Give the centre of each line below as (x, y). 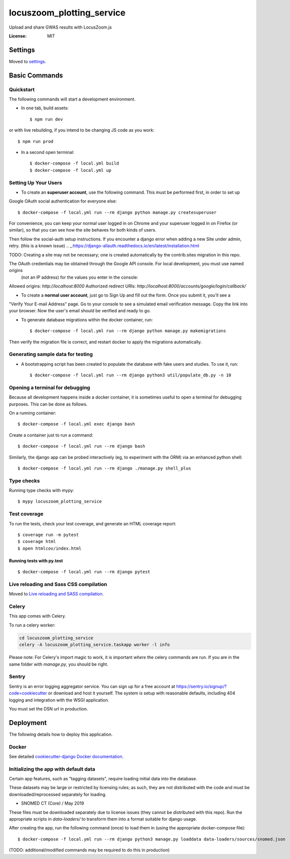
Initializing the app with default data (52, 769)
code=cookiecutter (28, 693)
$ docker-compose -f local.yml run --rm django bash (81, 446)
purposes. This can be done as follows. (48, 404)
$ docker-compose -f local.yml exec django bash (76, 424)
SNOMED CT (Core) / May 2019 (53, 803)
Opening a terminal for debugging (50, 387)
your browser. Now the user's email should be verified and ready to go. (80, 311)
